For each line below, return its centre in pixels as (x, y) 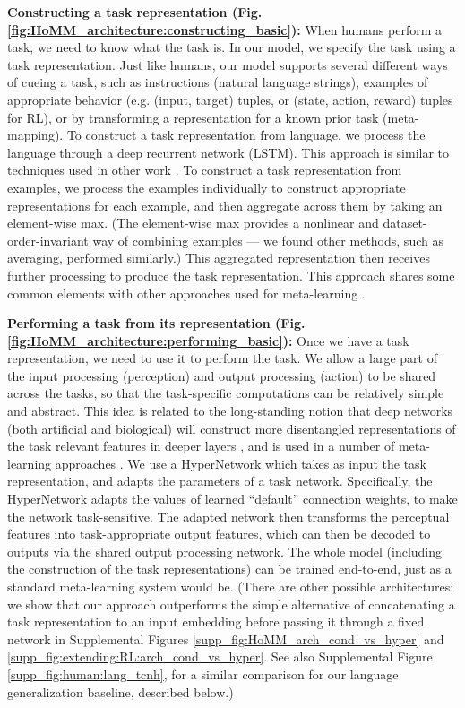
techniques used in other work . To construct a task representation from (205, 170)
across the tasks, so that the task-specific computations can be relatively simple (226, 393)
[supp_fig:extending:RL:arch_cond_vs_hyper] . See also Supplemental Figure (220, 656)
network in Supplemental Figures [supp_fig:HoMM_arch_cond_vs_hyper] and (226, 639)
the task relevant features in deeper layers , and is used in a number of (201, 446)
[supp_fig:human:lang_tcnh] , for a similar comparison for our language (203, 673)
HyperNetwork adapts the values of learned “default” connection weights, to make (232, 499)
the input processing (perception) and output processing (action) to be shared (222, 375)
